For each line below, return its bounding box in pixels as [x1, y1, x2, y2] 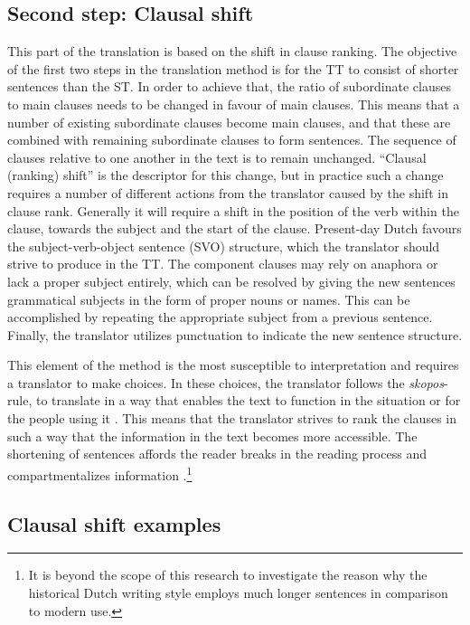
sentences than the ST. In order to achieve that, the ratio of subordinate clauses [7, 77, 451, 96]
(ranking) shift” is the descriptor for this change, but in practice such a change [7, 166, 444, 185]
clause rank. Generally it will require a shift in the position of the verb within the [7, 201, 459, 220]
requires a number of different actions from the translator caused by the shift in [7, 183, 448, 202]
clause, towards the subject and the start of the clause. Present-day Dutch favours [7, 219, 462, 238]
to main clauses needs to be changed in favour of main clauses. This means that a [7, 94, 460, 113]
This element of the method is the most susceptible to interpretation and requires [7, 355, 459, 374]
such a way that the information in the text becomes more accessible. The [7, 426, 418, 445]
